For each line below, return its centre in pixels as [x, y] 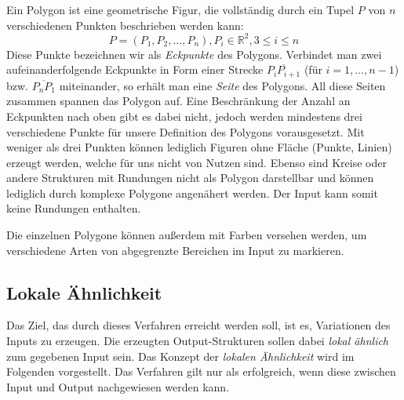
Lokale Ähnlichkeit [84, 292]
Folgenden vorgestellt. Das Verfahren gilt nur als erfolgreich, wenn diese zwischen [201, 371]
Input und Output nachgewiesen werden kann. [118, 386]
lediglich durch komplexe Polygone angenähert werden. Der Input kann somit [192, 193]
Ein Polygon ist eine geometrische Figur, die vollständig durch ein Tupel [180, 9]
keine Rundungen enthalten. [74, 208]
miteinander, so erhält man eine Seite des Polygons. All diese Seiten [222, 85]
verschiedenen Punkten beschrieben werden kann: [125, 25]
